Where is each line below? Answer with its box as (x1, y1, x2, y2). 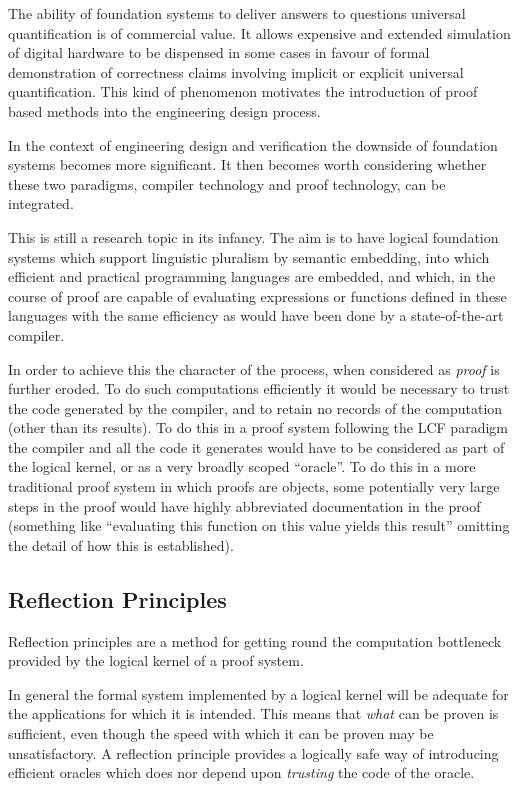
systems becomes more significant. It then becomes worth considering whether (8, 154, 487, 175)
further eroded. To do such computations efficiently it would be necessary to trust (8, 378, 510, 399)
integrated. (8, 193, 74, 214)
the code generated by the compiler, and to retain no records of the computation (8, 397, 503, 418)
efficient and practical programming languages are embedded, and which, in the (8, 266, 496, 287)
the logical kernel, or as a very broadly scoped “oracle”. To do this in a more (8, 456, 476, 477)
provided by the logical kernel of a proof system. (8, 650, 304, 671)
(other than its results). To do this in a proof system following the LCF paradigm (8, 417, 508, 438)
